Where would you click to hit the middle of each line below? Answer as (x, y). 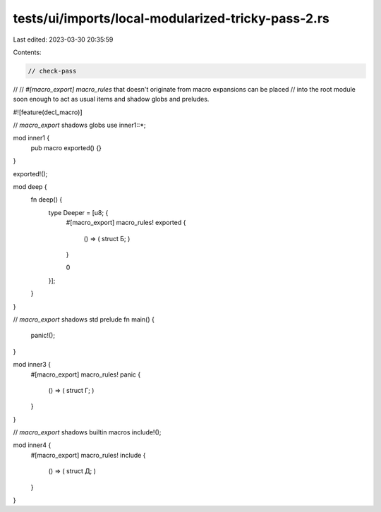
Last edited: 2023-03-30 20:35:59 (63, 39)
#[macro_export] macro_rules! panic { (86, 374)
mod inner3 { (32, 365)
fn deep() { (47, 200)
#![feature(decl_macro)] (48, 112)
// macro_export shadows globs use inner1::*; (79, 125)
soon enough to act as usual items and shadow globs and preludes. (111, 99)
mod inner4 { (32, 445)
